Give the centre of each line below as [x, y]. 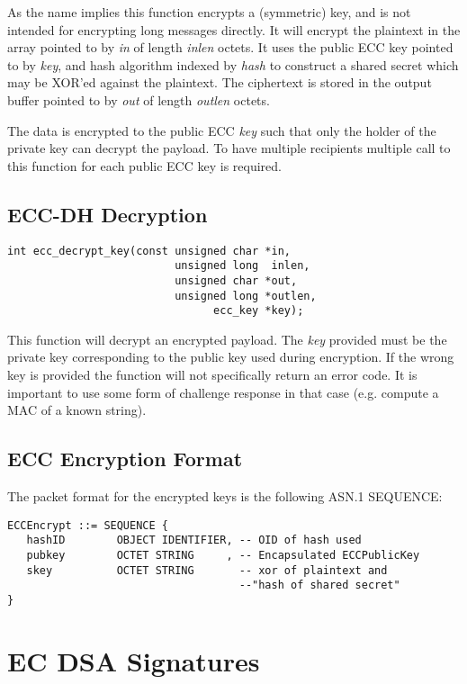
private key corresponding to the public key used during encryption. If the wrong [231, 357]
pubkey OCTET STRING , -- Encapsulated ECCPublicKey [223, 555]
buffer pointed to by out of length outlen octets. [139, 99]
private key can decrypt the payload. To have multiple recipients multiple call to [229, 148]
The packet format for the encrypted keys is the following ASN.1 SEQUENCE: [225, 496]
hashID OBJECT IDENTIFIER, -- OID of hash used [194, 540]
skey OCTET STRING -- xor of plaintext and [207, 570]
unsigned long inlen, [242, 266]
